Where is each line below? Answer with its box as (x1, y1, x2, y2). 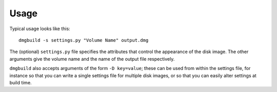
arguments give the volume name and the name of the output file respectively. (9, 56, 175, 62)
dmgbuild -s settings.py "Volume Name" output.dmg (18, 37, 149, 43)
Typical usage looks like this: (9, 26, 70, 32)
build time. (9, 79, 32, 85)
